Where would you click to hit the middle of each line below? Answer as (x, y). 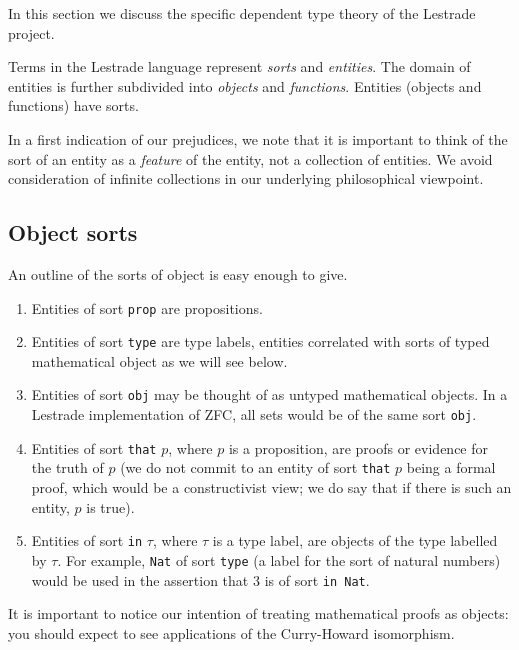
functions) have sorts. (73, 105)
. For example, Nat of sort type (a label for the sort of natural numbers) (279, 559)
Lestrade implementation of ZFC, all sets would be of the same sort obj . (254, 414)
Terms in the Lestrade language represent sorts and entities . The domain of (239, 66)
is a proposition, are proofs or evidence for (358, 447)
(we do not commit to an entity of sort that (255, 467)
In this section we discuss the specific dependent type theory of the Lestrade (242, 13)
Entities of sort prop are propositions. (147, 307)
